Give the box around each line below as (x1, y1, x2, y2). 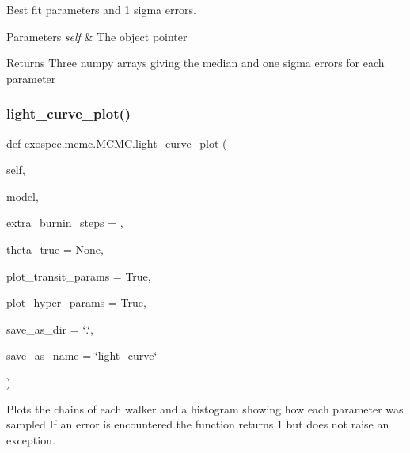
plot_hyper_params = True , (6, 294, 146, 311)
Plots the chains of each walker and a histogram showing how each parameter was (6, 400, 404, 417)
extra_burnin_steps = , (6, 214, 123, 231)
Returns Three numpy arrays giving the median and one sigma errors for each (6, 55, 385, 71)
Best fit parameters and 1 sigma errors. (6, 2, 196, 17)
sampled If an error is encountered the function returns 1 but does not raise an (6, 416, 389, 432)
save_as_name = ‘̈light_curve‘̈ (6, 347, 158, 364)
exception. (6, 431, 55, 447)
